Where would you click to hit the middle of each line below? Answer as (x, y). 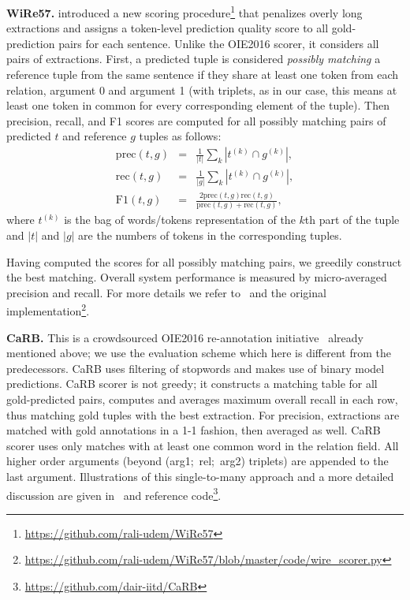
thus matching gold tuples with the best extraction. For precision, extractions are (203, 414)
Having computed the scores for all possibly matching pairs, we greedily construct (204, 261)
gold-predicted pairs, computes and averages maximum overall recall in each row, (202, 399)
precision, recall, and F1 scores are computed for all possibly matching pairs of (196, 120)
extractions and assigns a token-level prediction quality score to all (168, 28)
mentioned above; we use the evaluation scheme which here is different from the (199, 353)
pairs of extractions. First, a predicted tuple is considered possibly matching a (194, 59)
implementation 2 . (48, 309)
